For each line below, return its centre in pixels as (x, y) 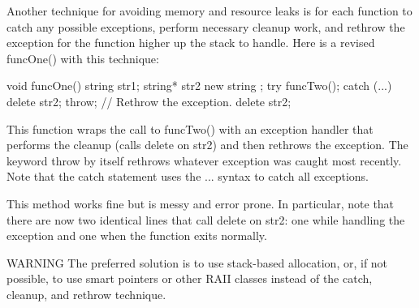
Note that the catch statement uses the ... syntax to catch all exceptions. (188, 176)
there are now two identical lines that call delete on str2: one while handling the (206, 219)
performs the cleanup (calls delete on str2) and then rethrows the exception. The (207, 145)
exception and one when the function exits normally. (137, 235)
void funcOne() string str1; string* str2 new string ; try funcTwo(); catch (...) (199, 86)
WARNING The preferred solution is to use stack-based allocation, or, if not (197, 262)
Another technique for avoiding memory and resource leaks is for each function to (209, 11)
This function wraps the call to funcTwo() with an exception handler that (190, 128)
